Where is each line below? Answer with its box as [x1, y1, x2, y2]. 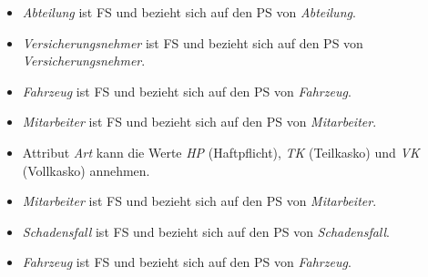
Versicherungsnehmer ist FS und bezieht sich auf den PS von [22, 33, 363, 52]
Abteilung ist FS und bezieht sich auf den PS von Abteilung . [22, 3, 356, 21]
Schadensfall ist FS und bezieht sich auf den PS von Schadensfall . [22, 221, 391, 241]
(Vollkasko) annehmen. [22, 160, 150, 180]
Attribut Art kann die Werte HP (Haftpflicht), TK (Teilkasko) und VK [22, 142, 420, 161]
